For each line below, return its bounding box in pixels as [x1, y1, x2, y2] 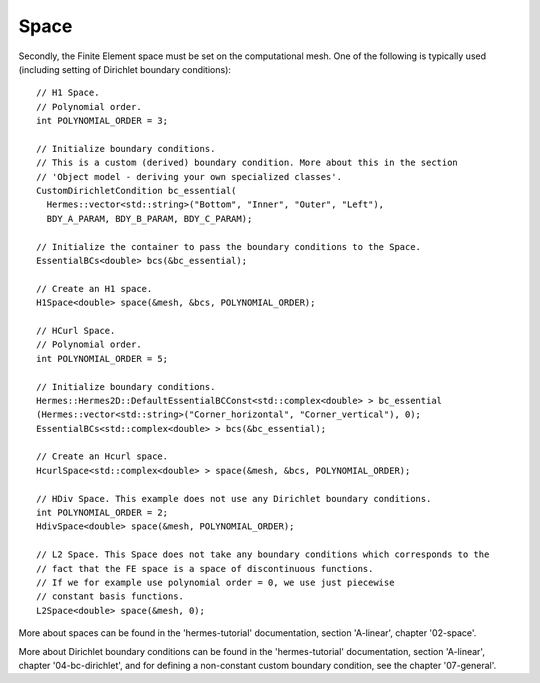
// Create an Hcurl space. [36, 451, 169, 462]
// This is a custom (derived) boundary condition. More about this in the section [36, 157, 459, 169]
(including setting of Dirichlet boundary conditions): [18, 63, 232, 75]
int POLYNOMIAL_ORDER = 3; [36, 115, 169, 127]
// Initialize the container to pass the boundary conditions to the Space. [36, 241, 422, 252]
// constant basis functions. [36, 591, 185, 602]
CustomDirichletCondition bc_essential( [36, 185, 237, 197]
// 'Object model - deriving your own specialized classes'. [36, 171, 342, 182]
